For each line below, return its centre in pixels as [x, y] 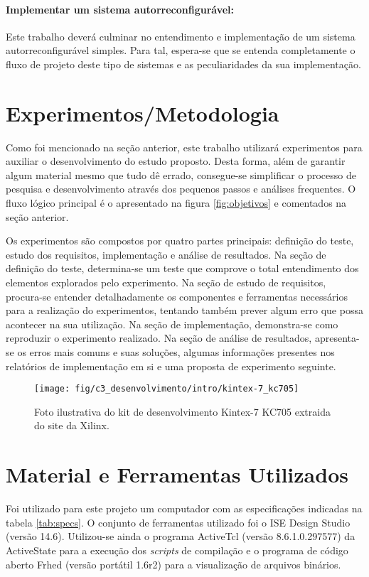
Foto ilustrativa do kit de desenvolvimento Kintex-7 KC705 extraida [182, 411]
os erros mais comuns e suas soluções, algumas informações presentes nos [176, 352]
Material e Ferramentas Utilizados [177, 474]
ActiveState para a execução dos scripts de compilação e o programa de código [177, 550]
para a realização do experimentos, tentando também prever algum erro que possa [184, 310]
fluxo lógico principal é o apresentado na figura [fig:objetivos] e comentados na [176, 203]
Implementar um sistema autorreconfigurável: [120, 9]
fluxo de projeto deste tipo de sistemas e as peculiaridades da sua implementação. [183, 64]
